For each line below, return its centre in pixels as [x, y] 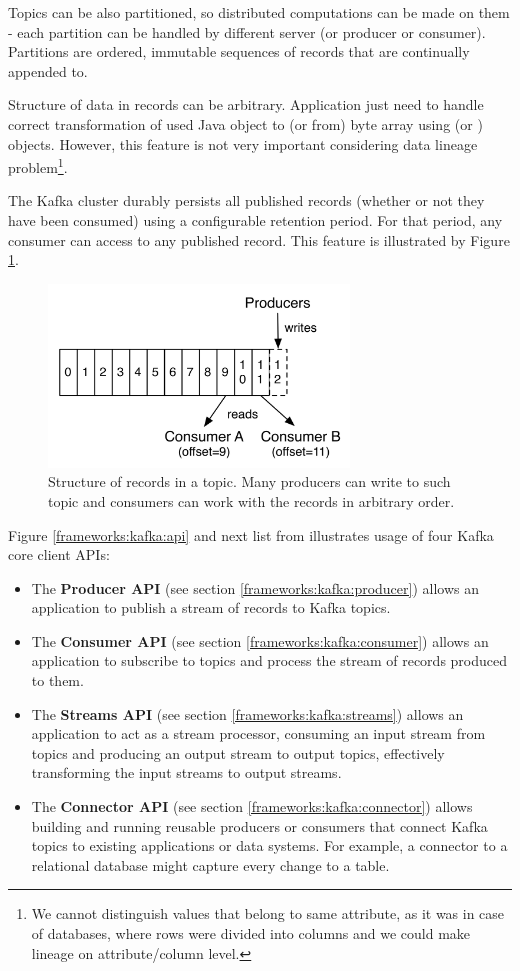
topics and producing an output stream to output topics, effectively [238, 752]
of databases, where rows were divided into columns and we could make [251, 933]
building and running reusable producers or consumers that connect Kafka [259, 825]
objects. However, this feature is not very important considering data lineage [243, 143]
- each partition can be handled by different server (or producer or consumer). [247, 31]
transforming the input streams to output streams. [186, 772]
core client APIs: [59, 554]
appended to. [48, 70]
